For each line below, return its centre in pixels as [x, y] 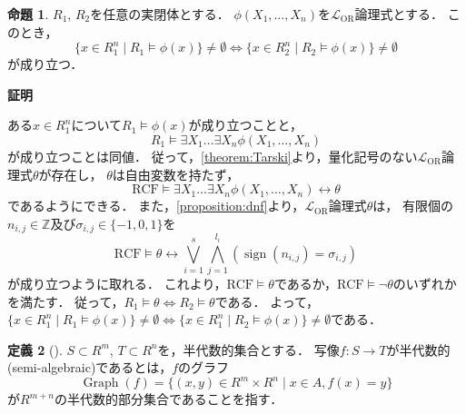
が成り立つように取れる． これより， [117, 283]
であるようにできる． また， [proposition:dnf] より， [156, 206]
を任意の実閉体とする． [160, 14]
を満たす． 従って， [66, 301]
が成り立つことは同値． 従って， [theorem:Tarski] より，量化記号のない [213, 156]
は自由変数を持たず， [176, 174]
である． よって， [267, 301]
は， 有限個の [413, 206]
